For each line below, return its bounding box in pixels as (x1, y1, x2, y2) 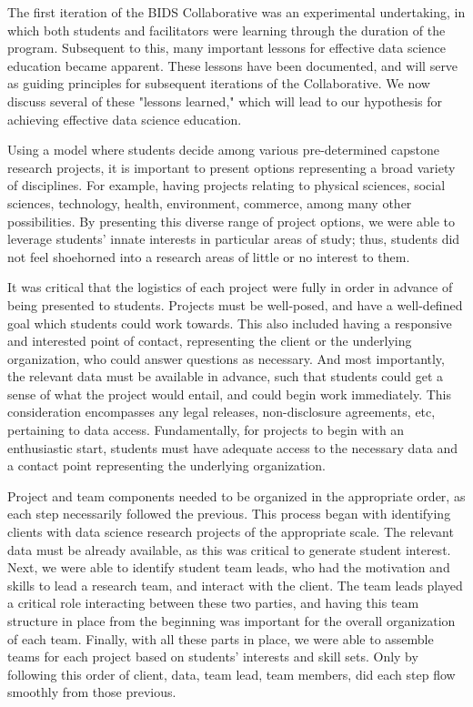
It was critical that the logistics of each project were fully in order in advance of (7, 278, 453, 297)
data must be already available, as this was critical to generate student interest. (7, 540, 451, 559)
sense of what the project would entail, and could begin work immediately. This (7, 384, 451, 403)
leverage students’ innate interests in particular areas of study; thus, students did (7, 229, 460, 248)
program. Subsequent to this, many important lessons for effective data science (7, 38, 447, 57)
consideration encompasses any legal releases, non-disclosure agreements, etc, (7, 402, 436, 421)
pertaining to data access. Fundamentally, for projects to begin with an (7, 420, 405, 439)
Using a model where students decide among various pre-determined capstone (7, 140, 439, 159)
